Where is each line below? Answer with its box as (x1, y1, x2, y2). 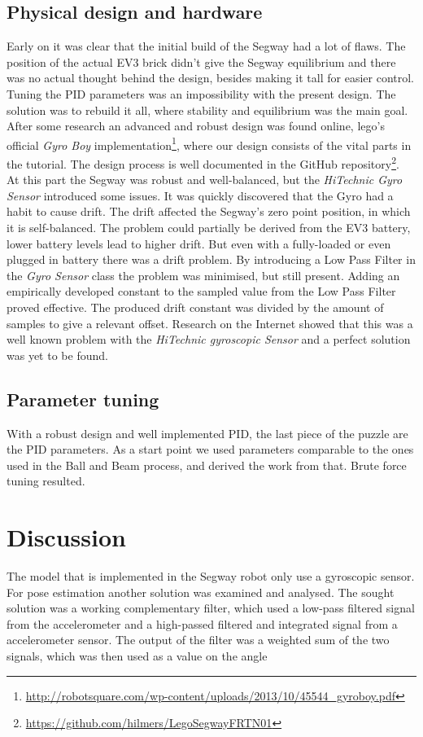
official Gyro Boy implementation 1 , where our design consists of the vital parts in (7, 134, 412, 153)
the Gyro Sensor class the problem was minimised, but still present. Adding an (7, 266, 400, 283)
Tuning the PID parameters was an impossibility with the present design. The (7, 85, 396, 102)
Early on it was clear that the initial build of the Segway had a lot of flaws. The (7, 37, 406, 55)
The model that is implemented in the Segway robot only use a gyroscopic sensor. (7, 568, 415, 585)
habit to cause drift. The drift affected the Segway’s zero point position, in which (7, 203, 411, 220)
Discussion (7, 520, 126, 554)
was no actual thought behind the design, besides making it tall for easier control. (7, 69, 415, 86)
